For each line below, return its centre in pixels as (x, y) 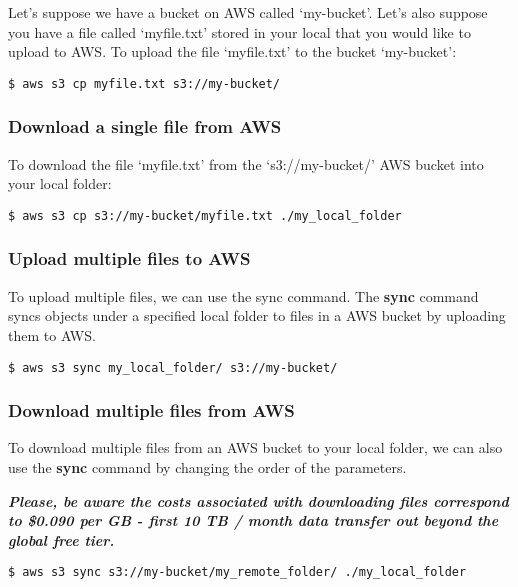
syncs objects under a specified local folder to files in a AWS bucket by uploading (257, 315)
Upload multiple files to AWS (129, 258)
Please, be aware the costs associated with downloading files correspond (258, 500)
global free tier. (61, 539)
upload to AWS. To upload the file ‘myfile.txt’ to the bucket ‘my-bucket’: (232, 51)
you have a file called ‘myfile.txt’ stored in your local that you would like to (239, 31)
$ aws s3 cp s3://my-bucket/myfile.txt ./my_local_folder (205, 215)
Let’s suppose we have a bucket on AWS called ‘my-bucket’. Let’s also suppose (248, 12)
